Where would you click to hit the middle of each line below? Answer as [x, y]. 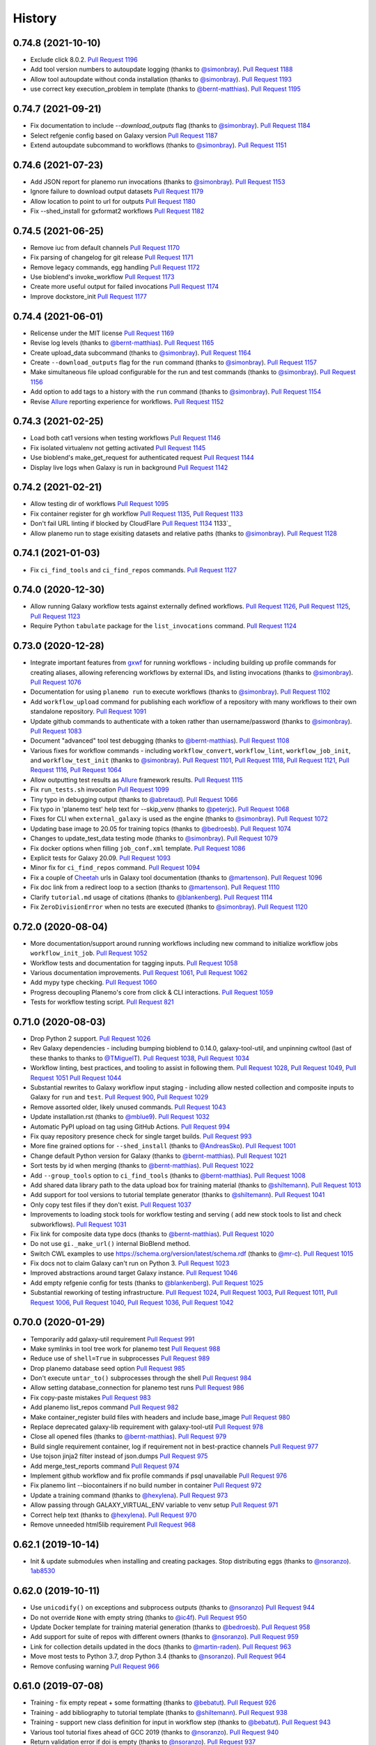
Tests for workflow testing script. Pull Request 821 [102, 1002]
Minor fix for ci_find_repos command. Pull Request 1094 [115, 868]
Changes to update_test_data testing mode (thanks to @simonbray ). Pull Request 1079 [154, 838]
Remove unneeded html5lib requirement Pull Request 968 [113, 1524]
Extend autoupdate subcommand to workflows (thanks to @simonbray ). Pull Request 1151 [158, 145]
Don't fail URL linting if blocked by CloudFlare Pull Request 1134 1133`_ [131, 523]
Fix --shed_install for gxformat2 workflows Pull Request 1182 [117, 211]
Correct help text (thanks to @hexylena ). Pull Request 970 [113, 1515]
